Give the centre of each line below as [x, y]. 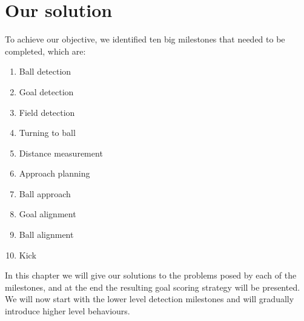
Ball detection [45, 71]
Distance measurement [61, 153]
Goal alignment [48, 214]
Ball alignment [46, 235]
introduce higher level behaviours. [68, 311]
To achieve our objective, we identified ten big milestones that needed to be [145, 39]
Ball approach [45, 193]
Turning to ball [47, 133]
